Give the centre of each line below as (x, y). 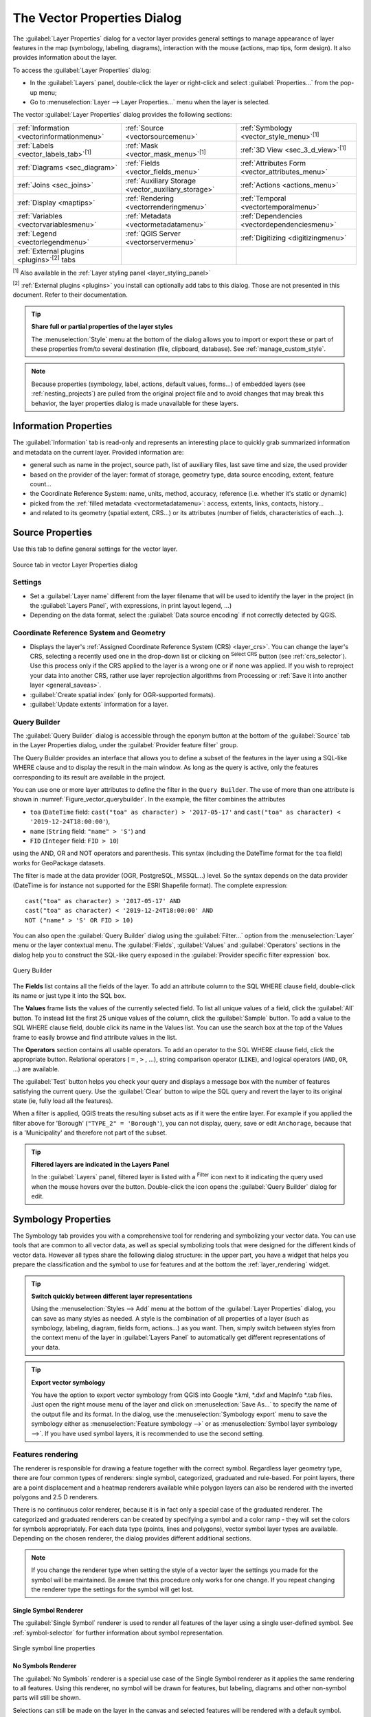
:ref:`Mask (141, 146)
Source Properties (53, 533)
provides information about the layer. (65, 58)
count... (41, 484)
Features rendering (45, 1455)
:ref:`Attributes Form (273, 163)
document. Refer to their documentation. (70, 295)
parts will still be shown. (47, 1698)
